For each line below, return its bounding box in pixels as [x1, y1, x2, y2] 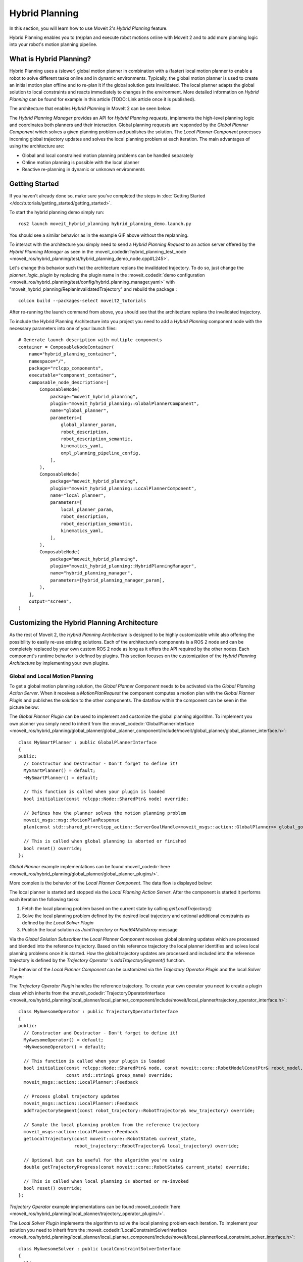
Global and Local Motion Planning [9, 672, 93, 679]
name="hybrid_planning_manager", [50, 570, 133, 576]
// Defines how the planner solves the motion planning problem [23, 810, 186, 816]
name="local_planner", [50, 493, 107, 498]
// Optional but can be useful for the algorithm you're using [23, 1157, 184, 1163]
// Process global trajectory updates [23, 1093, 120, 1099]
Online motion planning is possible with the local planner [22, 159, 140, 165]
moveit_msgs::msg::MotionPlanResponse [23, 817, 120, 823]
